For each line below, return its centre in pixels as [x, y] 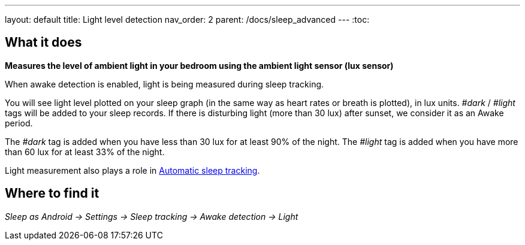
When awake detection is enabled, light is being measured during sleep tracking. [165, 84]
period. [19, 123]
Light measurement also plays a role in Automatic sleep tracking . [132, 170]
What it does [43, 43]
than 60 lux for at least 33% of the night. [85, 152]
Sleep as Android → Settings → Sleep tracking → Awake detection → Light [152, 216]
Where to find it [52, 193]
